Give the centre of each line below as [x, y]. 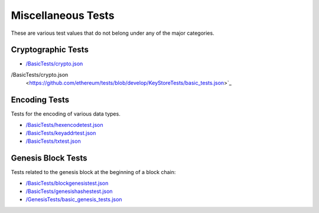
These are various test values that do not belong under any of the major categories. [113, 33]
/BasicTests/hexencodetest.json [64, 124]
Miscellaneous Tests [63, 15]
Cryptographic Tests [50, 50]
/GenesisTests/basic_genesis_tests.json [74, 199]
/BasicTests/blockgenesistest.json [67, 183]
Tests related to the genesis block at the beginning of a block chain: [93, 172]
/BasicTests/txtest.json [53, 141]
